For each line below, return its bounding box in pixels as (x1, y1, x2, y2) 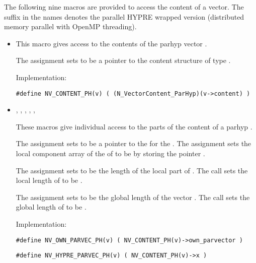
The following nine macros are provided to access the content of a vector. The (4, 2, 244, 12)
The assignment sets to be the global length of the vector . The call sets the (16, 191, 250, 202)
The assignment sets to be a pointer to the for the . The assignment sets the (16, 138, 251, 149)
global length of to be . (16, 202, 87, 212)
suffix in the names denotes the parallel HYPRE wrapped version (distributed (4, 11, 244, 22)
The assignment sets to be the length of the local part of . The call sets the (16, 165, 248, 175)
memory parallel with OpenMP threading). (4, 21, 137, 32)
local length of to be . (16, 175, 82, 185)
